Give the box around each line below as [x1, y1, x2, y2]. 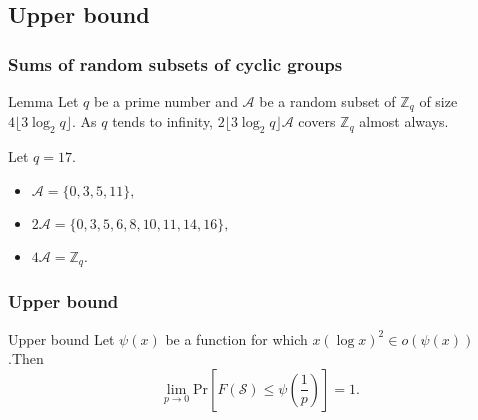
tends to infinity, [112, 111, 214, 132]
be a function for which [165, 328, 308, 349]
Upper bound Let [8, 328, 115, 349]
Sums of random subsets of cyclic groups [8, 51, 343, 76]
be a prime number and [93, 91, 238, 111]
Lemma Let [8, 91, 79, 111]
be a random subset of [259, 91, 396, 111]
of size [419, 91, 458, 111]
